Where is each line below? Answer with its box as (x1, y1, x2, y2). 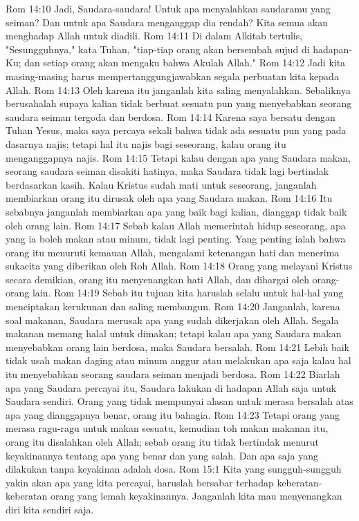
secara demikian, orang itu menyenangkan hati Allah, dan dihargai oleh (6, 272, 309, 286)
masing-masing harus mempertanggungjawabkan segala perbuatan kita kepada (6, 68, 339, 83)
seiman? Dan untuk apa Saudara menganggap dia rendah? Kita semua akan (6, 15, 328, 29)
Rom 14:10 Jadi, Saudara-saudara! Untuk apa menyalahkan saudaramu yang (6, 1, 331, 15)
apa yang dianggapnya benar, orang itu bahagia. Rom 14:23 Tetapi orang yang (6, 407, 340, 421)
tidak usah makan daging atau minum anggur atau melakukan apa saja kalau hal (6, 353, 351, 368)
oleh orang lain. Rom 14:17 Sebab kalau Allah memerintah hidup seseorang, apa (6, 218, 346, 232)
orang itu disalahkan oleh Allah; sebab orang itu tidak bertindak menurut (6, 435, 320, 448)
